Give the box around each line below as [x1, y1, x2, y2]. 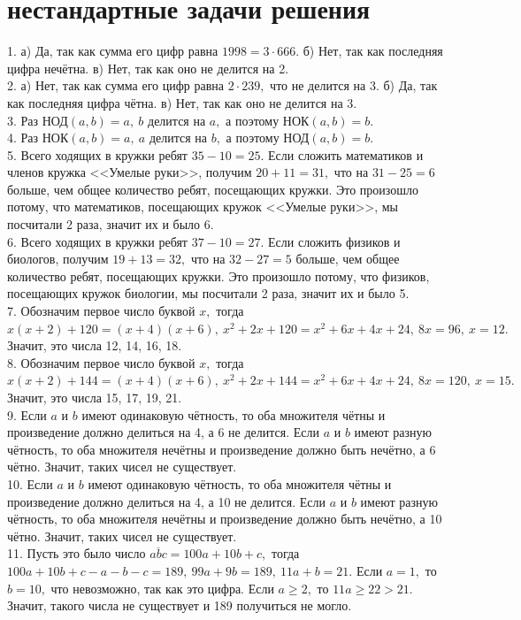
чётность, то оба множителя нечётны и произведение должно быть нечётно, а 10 [7, 509, 442, 528]
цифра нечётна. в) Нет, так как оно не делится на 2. [7, 58, 289, 77]
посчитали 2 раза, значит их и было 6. [7, 215, 214, 233]
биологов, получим [7, 249, 109, 268]
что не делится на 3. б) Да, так [270, 76, 438, 95]
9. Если [7, 405, 47, 424]
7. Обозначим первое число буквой [7, 302, 195, 320]
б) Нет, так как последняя [303, 42, 443, 60]
